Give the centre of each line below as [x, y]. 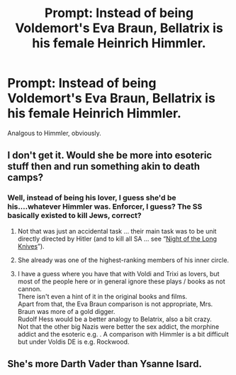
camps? [26, 178]
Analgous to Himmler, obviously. [54, 133]
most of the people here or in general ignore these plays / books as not [121, 281]
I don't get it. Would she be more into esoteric [110, 155]
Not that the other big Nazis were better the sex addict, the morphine [118, 326]
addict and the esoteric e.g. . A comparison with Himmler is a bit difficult [123, 334]
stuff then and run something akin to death [104, 167]
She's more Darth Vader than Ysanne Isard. [105, 364]
